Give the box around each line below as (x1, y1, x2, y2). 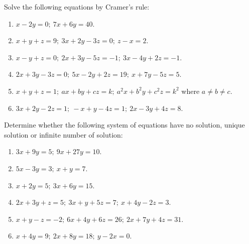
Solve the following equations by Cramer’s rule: (4, 2, 150, 12)
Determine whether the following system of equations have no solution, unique (4, 119, 245, 130)
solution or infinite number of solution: (4, 129, 123, 140)
